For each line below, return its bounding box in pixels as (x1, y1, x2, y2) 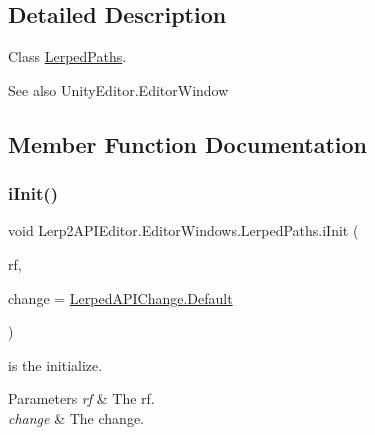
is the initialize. (8, 354, 103, 375)
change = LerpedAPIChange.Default (8, 287, 233, 308)
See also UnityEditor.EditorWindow (8, 79, 229, 100)
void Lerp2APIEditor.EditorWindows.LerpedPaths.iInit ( (8, 220, 359, 241)
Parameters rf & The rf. (8, 388, 155, 409)
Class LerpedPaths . (8, 46, 127, 67)
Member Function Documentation (8, 128, 368, 159)
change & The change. (8, 407, 144, 428)
